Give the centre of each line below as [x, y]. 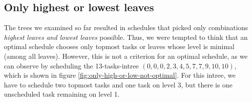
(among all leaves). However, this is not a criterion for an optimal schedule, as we [126, 56]
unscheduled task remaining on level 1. [62, 94]
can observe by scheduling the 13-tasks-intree [72, 65]
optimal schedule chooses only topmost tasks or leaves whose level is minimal [119, 46]
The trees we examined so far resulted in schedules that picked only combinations [126, 27]
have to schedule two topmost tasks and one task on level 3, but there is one [118, 84]
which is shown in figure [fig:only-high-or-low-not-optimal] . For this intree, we [120, 75]
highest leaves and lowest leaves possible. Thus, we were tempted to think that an [126, 37]
